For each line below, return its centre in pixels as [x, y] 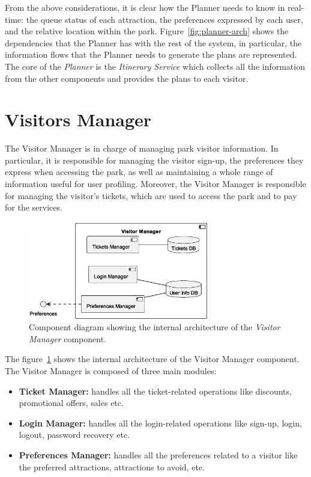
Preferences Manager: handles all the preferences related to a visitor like [158, 455]
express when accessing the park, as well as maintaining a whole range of [139, 172]
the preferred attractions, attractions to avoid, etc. [112, 466]
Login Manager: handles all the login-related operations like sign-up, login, [160, 423]
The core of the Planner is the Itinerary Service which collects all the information [155, 66]
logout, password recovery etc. [74, 435]
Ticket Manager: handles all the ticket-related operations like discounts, [155, 391]
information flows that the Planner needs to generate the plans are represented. [151, 54]
